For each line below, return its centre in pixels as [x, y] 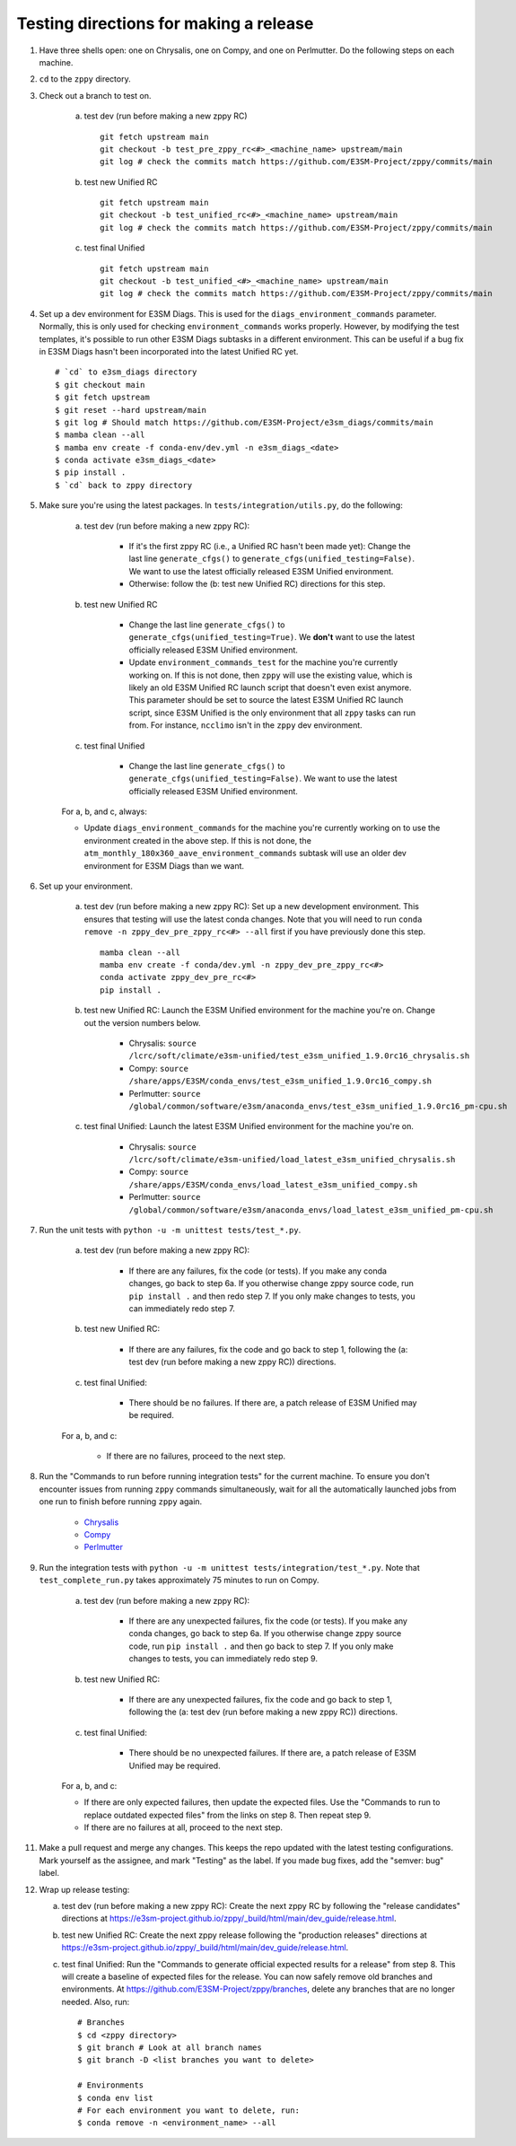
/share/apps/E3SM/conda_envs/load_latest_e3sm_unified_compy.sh [273, 1184]
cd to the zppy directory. [85, 79]
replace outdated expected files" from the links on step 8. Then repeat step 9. [227, 1815]
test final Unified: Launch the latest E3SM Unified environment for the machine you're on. [249, 1126]
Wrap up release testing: [84, 1889]
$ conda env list [115, 2098]
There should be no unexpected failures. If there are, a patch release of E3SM [273, 1753]
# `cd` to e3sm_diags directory [126, 372]
